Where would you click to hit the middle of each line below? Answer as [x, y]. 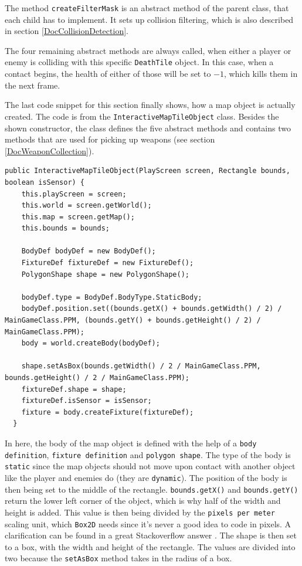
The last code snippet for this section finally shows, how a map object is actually [150, 105]
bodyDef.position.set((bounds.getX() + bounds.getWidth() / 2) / [152, 309]
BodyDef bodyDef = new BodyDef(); [89, 251]
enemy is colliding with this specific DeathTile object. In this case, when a [139, 62]
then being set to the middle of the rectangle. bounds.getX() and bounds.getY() [152, 489]
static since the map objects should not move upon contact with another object [150, 466]
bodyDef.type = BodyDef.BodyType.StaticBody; [112, 297]
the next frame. [33, 85]
